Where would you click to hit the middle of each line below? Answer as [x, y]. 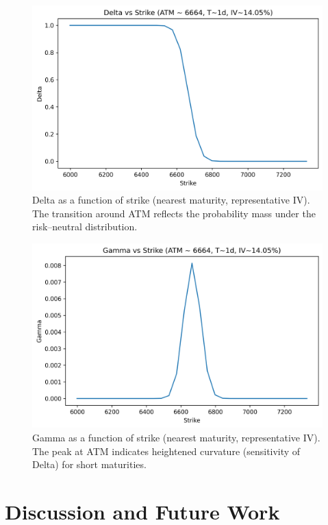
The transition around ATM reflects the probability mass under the [174, 213]
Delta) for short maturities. [89, 464]
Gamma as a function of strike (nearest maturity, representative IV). [176, 438]
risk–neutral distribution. [85, 227]
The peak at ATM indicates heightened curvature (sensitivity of [166, 451]
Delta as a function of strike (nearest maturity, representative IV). [171, 200]
